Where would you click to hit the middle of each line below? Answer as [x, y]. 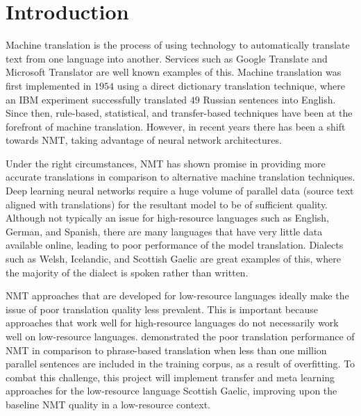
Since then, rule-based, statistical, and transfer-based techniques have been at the [179, 113]
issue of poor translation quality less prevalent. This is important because [162, 309]
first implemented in [49, 85]
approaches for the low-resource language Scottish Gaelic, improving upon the [171, 391]
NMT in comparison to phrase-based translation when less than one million [166, 350]
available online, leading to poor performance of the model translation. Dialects [175, 245]
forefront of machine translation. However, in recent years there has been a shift [176, 126]
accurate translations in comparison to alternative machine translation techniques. [180, 177]
